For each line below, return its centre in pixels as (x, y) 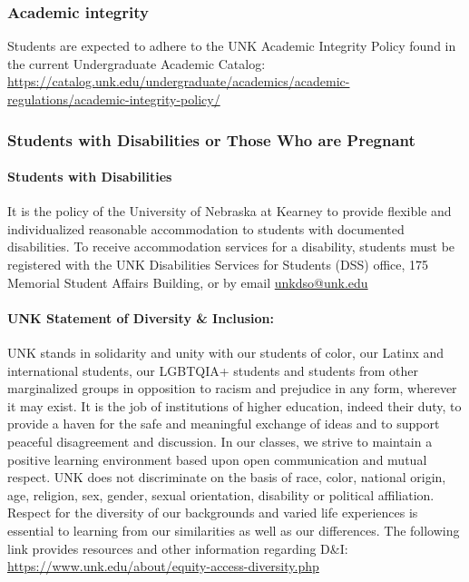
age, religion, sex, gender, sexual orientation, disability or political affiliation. (221, 494)
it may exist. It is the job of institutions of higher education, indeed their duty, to (234, 405)
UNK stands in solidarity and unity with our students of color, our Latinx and (226, 352)
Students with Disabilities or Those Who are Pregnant (211, 139)
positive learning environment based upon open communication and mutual (217, 459)
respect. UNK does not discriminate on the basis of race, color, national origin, (227, 477)
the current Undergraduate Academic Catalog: (137, 63)
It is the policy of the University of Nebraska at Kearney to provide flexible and (230, 211)
